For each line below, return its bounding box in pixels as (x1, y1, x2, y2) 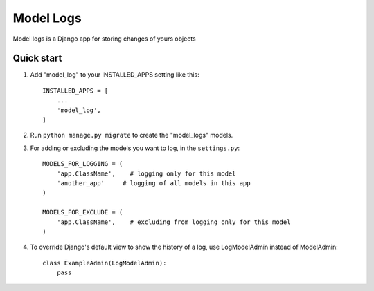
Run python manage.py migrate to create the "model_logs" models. (30, 131, 233, 140)
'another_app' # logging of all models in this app (56, 179, 251, 187)
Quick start (12, 53, 62, 64)
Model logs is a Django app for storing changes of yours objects (12, 35, 197, 43)
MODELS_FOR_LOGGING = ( (42, 160, 123, 168)
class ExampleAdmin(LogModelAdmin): (42, 259, 167, 267)
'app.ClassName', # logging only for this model (56, 169, 236, 178)
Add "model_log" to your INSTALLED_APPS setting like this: (30, 71, 200, 79)
